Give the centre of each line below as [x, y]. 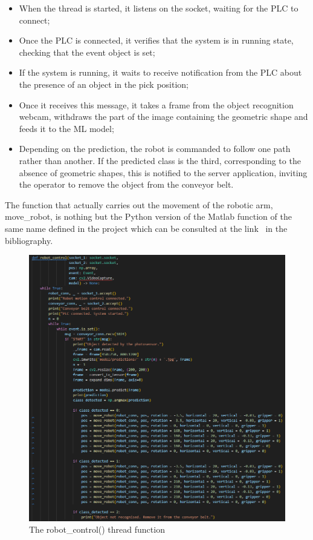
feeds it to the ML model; [66, 128]
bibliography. [29, 240]
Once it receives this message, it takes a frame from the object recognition [156, 104]
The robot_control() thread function [97, 529]
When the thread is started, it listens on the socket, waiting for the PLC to [159, 8]
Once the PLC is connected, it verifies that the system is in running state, [156, 40]
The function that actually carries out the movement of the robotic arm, [139, 204]
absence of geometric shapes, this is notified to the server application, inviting [163, 172]
